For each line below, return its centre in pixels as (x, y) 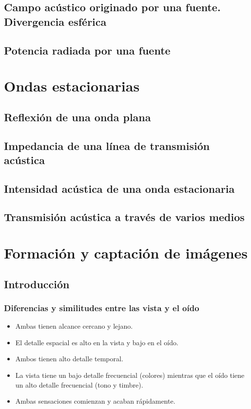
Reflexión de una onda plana (77, 117)
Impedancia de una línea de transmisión (107, 145)
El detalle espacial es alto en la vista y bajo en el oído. (97, 342)
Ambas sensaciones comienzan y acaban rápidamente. (95, 401)
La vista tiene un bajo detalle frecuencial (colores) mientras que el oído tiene (130, 375)
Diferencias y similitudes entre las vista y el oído (102, 307)
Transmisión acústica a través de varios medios (124, 217)
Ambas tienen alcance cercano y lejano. (74, 326)
